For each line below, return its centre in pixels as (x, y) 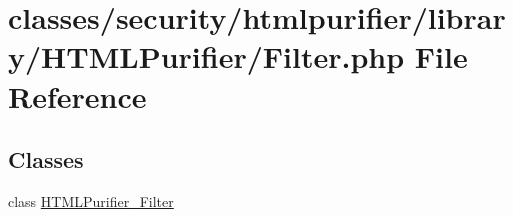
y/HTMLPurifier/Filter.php (206, 56)
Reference (77, 95)
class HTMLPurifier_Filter (91, 200)
